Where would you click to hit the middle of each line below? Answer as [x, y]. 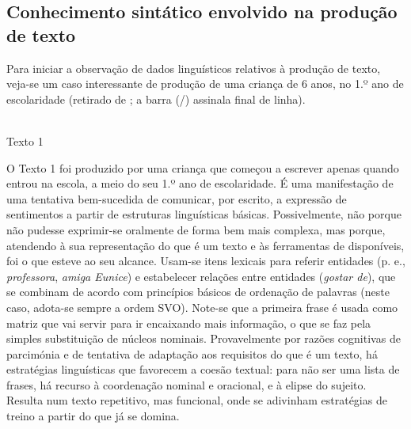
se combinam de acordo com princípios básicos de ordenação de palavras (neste [198, 292]
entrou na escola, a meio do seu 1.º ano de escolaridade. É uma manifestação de [200, 183]
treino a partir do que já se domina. [93, 416]
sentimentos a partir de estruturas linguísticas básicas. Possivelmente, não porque [204, 214]
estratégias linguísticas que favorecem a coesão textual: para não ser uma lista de [203, 369]
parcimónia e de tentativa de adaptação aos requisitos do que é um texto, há [192, 353]
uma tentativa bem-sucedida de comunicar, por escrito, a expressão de [177, 198]
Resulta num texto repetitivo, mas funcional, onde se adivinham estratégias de [197, 400]
